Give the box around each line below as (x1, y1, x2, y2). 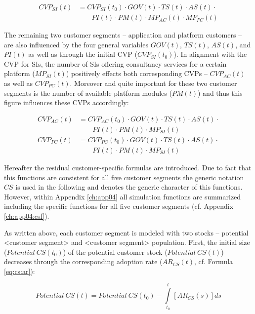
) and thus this (198, 87, 243, 98)
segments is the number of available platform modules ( (4, 87, 172, 98)
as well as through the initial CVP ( (28, 49, 137, 59)
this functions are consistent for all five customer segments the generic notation (4, 172, 244, 182)
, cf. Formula (194, 256, 233, 267)
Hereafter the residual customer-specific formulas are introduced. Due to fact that (4, 162, 252, 172)
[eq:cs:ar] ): (4, 266, 35, 276)
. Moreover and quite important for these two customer (70, 78, 237, 88)
